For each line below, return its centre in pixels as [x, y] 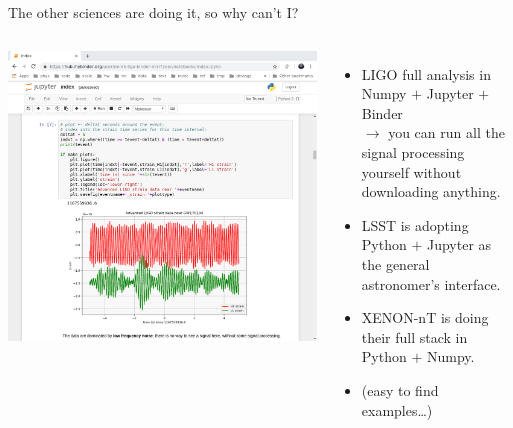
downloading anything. [431, 191]
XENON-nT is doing [425, 317]
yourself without [411, 171]
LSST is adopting [415, 224]
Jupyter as [459, 244]
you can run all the [446, 132]
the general [395, 263]
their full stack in [414, 336]
